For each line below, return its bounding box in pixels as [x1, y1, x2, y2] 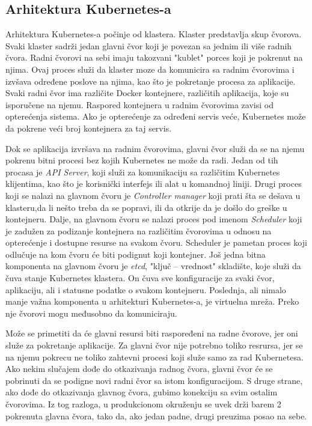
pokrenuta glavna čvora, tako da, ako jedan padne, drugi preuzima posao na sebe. [5, 409, 307, 422]
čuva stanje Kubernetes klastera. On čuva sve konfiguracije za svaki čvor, [5, 272, 275, 284]
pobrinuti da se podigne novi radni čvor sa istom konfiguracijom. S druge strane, [5, 374, 303, 386]
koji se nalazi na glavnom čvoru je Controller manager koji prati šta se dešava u [5, 189, 301, 201]
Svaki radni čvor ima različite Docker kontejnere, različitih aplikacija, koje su [5, 87, 289, 99]
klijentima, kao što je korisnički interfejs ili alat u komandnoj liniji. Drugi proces [5, 177, 302, 190]
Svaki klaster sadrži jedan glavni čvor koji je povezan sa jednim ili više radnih [5, 39, 292, 52]
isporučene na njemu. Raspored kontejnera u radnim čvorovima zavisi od [5, 98, 274, 111]
